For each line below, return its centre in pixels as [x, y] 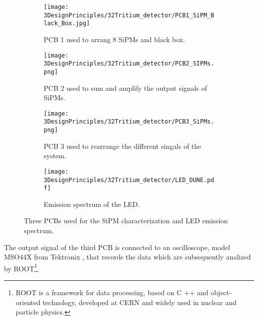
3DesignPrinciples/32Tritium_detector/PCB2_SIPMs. [129, 64]
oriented [28, 302]
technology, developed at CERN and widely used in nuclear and [139, 302]
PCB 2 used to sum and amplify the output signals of [125, 88]
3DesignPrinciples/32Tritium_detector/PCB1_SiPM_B [129, 15]
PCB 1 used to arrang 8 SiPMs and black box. [115, 39]
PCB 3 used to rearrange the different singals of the [123, 146]
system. [55, 156]
